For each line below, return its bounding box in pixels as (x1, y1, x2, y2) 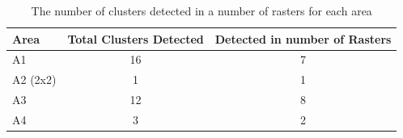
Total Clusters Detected (67, 30, 204, 47)
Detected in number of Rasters (214, 30, 392, 47)
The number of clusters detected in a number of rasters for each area (31, 2, 372, 19)
